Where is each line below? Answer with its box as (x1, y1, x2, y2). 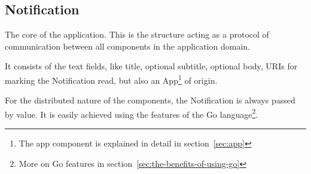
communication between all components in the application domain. (5, 39, 250, 52)
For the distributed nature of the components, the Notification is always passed (5, 94, 295, 106)
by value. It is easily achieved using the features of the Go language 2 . (5, 106, 258, 120)
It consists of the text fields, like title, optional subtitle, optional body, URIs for (5, 60, 298, 72)
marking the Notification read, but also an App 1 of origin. (5, 72, 218, 86)
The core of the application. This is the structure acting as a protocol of (5, 28, 269, 41)
